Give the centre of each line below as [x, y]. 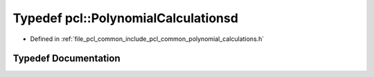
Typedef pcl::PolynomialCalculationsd [126, 18]
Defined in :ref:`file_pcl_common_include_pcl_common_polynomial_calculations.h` [147, 39]
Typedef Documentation [66, 59]
